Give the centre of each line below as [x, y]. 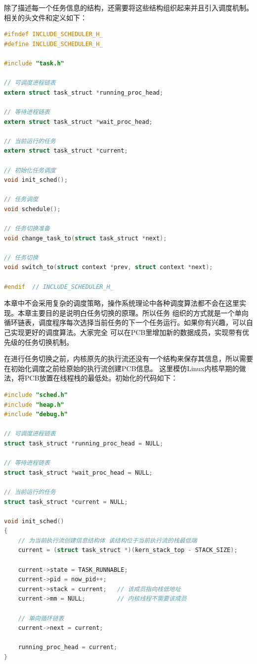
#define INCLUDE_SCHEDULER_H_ [54, 44]
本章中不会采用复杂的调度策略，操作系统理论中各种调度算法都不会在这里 [122, 303]
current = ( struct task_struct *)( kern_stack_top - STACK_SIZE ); [128, 550]
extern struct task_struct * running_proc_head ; [84, 92]
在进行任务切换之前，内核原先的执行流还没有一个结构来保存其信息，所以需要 [128, 359]
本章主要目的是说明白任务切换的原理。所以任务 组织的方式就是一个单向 [133, 312]
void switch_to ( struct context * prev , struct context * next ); [108, 267]
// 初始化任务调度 [30, 170]
